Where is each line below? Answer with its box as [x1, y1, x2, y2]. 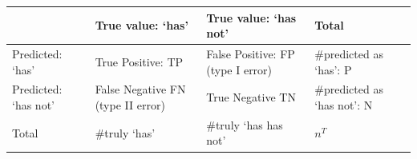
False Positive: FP [206, 45, 295, 62]
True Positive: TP [95, 53, 184, 70]
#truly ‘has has [206, 116, 283, 133]
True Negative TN [206, 89, 296, 105]
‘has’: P [314, 61, 352, 78]
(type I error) [206, 61, 273, 78]
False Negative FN [95, 81, 186, 97]
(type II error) [95, 96, 165, 113]
